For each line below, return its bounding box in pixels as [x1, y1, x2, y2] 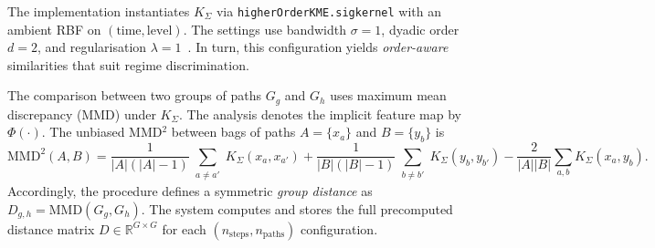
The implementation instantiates [7, 2, 190, 20]
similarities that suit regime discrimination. [7, 55, 249, 74]
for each [162, 219, 206, 238]
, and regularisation [37, 37, 147, 57]
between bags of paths [171, 122, 296, 141]
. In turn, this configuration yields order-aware [187, 37, 449, 57]
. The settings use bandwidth [183, 19, 347, 38]
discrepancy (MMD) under [7, 104, 156, 123]
